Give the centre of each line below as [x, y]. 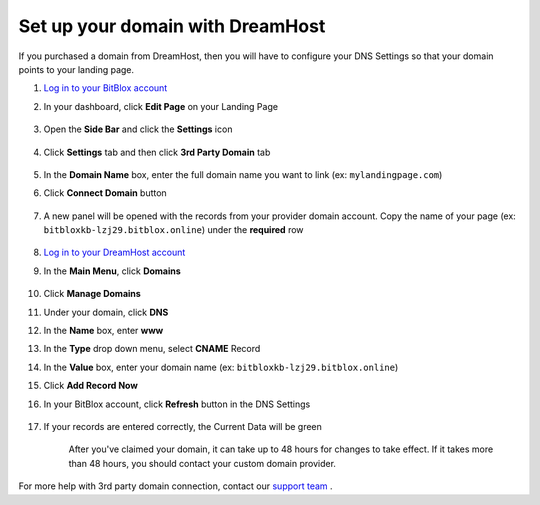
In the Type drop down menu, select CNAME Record [152, 349]
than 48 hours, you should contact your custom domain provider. [202, 463]
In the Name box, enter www [103, 331]
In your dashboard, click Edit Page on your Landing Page [161, 106]
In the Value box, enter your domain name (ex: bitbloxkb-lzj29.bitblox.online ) [221, 367]
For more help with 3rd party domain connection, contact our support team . [176, 486]
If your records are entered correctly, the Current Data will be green [182, 426]
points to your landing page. [76, 69]
